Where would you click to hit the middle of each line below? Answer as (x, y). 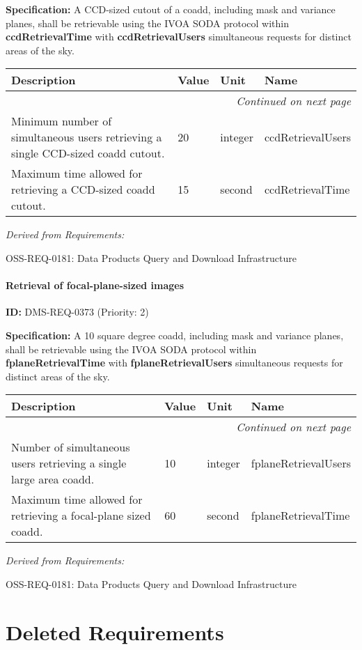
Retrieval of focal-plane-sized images (95, 285)
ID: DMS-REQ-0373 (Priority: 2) (77, 312)
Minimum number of (62, 121)
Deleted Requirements (115, 632)
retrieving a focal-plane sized (81, 516)
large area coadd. (53, 479)
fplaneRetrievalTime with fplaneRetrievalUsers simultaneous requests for (174, 363)
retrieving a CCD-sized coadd (83, 189)
